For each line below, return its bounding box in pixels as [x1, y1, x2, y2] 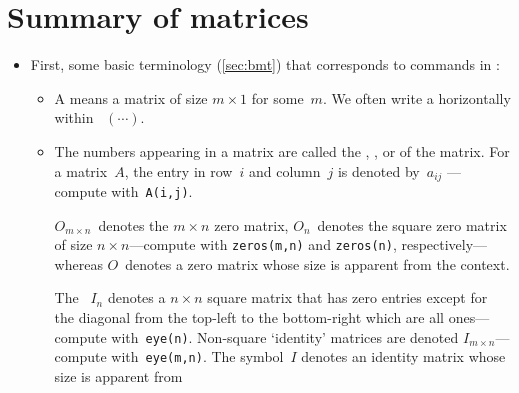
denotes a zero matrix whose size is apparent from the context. [125, 253, 510, 274]
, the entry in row [124, 160, 233, 181]
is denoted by [337, 160, 420, 181]
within [54, 107, 94, 128]
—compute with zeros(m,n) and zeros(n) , [129, 234, 397, 255]
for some [251, 87, 304, 108]
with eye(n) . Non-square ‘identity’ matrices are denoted [111, 326, 459, 347]
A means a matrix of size [54, 87, 208, 108]
